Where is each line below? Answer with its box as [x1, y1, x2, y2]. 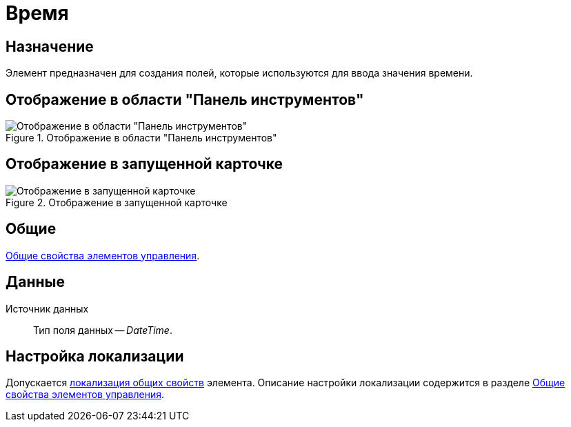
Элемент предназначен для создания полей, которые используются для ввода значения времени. [6, 67, 473, 79]
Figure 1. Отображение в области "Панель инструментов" [6, 132, 277, 144]
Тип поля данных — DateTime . [33, 324, 172, 336]
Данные [6, 273, 65, 291]
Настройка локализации [6, 347, 184, 365]
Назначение [6, 37, 94, 55]
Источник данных [6, 302, 89, 315]
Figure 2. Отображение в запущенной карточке [6, 196, 228, 208]
